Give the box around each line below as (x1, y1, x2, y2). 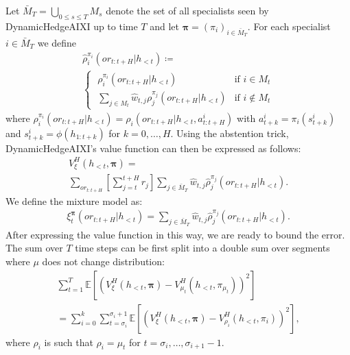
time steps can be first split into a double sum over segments (75, 241, 330, 255)
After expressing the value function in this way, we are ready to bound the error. (5, 227, 345, 241)
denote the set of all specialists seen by (106, 3, 269, 17)
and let (150, 19, 179, 33)
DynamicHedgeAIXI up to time (5, 19, 138, 33)
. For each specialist (247, 19, 331, 33)
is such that (44, 334, 93, 349)
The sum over (5, 241, 63, 255)
